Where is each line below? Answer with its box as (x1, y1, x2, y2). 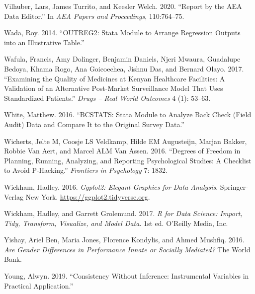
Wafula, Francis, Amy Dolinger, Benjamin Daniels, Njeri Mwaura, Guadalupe (4, 54, 241, 64)
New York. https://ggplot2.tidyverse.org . (25, 191, 150, 202)
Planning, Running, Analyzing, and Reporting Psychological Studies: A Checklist (4, 155, 252, 165)
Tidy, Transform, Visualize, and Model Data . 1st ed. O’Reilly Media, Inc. (4, 218, 228, 228)
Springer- (220, 181, 248, 192)
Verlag (4, 191, 23, 202)
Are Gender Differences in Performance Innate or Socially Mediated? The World (4, 244, 251, 254)
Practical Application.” (4, 280, 74, 291)
